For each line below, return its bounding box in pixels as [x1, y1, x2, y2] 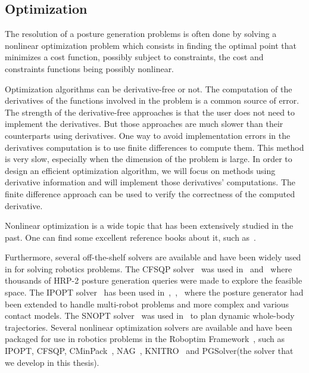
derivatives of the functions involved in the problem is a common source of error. [5, 94, 299, 107]
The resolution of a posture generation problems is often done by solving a [5, 27, 277, 40]
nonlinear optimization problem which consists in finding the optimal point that [5, 39, 296, 51]
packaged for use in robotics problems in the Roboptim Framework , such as [5, 332, 285, 345]
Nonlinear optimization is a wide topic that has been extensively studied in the [5, 219, 294, 232]
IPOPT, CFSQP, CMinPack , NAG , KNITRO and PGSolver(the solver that [5, 344, 294, 357]
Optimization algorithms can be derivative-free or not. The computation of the [5, 82, 292, 95]
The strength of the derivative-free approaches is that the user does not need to [5, 105, 295, 118]
